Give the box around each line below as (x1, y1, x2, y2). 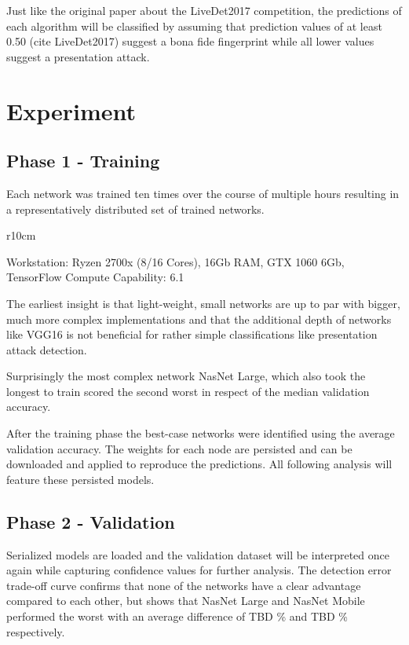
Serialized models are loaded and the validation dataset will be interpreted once (6, 546, 389, 563)
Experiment (6, 94, 137, 126)
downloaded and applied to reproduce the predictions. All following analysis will (6, 456, 393, 472)
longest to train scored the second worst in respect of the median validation (6, 383, 370, 399)
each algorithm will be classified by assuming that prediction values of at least (6, 17, 382, 34)
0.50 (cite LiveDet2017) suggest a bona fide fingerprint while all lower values (6, 33, 374, 49)
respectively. (6, 623, 65, 640)
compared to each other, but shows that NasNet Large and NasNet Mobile (6, 592, 365, 609)
